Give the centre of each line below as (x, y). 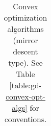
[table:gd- (25, 85)
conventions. (25, 119)
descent (25, 51)
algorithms (25, 29)
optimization (26, 17)
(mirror (25, 40)
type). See (25, 63)
